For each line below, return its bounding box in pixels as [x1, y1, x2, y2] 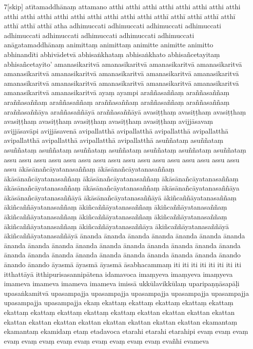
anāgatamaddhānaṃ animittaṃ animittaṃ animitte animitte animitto [4, 39, 214, 50]
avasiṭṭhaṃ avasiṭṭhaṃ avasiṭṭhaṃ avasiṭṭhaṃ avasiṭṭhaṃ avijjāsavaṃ [4, 116, 213, 126]
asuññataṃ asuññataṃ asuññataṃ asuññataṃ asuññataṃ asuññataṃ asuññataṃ [4, 144, 246, 155]
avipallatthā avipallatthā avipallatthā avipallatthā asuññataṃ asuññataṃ [4, 135, 223, 145]
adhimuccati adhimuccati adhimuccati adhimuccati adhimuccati [4, 30, 195, 40]
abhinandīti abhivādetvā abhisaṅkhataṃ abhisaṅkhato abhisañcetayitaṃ [4, 49, 220, 59]
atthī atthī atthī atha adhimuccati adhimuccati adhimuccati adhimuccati [4, 20, 221, 31]
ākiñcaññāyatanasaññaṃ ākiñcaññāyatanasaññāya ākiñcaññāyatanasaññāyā [4, 221, 229, 231]
